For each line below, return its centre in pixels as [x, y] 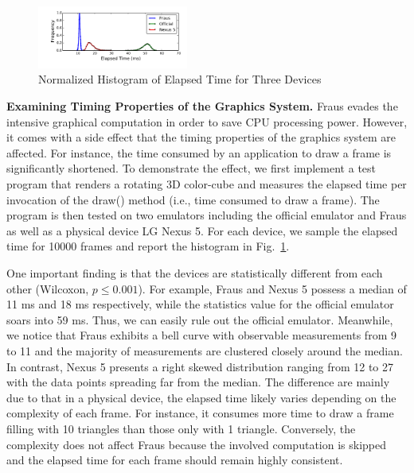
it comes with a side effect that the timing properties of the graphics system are [201, 137]
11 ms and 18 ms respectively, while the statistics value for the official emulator [200, 304]
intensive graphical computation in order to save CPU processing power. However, [207, 121]
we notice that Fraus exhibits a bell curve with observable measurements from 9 [201, 335]
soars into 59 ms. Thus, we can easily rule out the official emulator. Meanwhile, [200, 319]
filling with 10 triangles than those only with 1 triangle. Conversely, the [181, 428]
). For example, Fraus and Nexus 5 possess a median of [272, 288]
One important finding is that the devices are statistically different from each [195, 272]
